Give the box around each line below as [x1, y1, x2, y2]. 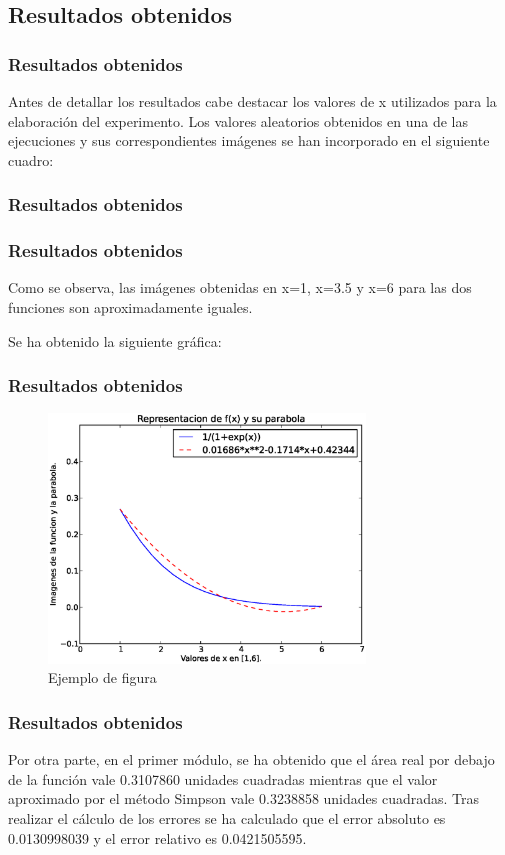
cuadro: [8, 149, 54, 170]
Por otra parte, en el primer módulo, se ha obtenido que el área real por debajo [8, 749, 495, 770]
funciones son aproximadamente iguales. [8, 297, 253, 318]
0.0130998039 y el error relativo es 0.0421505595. [8, 827, 307, 848]
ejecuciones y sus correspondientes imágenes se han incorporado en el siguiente [8, 130, 490, 151]
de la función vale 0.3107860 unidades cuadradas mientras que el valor [8, 768, 438, 789]
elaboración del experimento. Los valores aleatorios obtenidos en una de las [8, 110, 468, 131]
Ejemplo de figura [48, 667, 157, 688]
